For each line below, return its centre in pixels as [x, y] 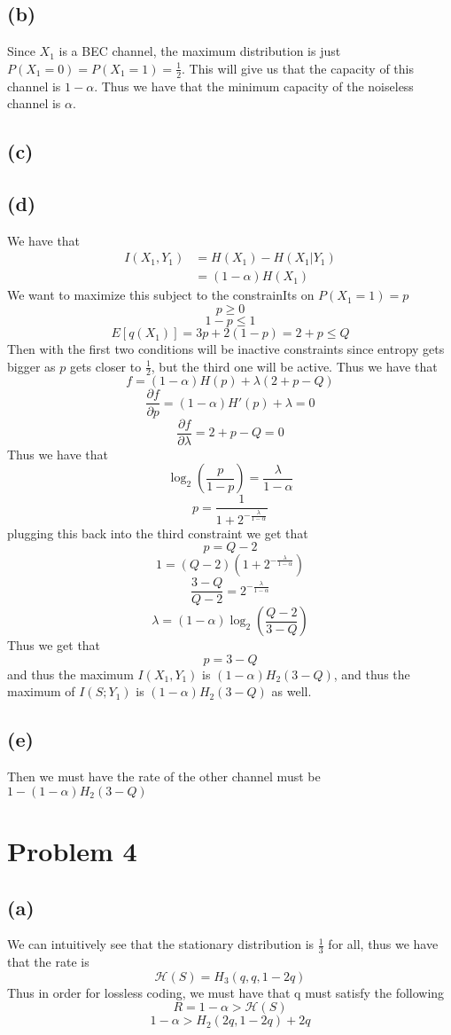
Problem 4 [72, 851]
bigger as [31, 366]
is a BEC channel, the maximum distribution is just [200, 51]
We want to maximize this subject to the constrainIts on [161, 295]
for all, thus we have [383, 944]
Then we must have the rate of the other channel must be [164, 776]
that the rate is [48, 962]
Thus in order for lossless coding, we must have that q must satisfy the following [226, 992]
